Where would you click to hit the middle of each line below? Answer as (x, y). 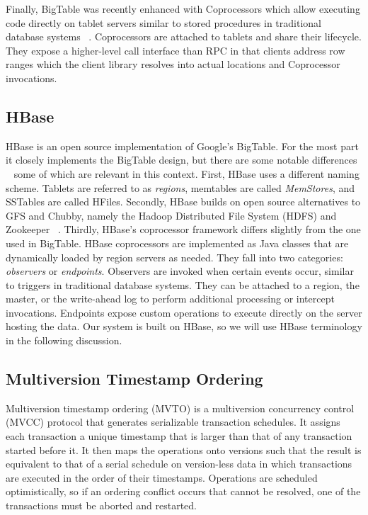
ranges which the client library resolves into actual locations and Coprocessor (173, 64)
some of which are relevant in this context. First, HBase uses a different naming (186, 173)
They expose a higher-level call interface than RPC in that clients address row (176, 50)
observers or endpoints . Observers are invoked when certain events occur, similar (180, 271)
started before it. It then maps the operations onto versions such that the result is (184, 449)
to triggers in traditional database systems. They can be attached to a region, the (183, 284)
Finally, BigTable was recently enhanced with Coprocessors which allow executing (183, 9)
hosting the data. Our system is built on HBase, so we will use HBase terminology (184, 326)
